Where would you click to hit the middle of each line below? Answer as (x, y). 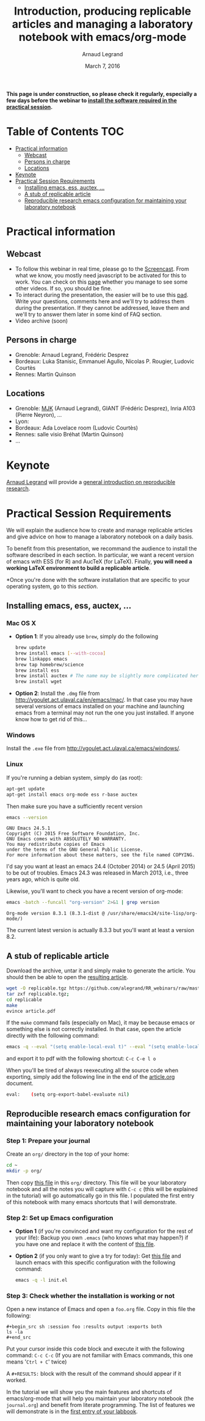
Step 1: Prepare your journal (48, 1140)
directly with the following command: (53, 1036)
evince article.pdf (31, 1011)
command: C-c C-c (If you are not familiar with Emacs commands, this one (100, 1356)
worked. (17, 1380)
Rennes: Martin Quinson (45, 374)
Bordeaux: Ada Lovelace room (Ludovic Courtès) (77, 428)
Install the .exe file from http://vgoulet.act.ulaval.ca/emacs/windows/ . (94, 748)
